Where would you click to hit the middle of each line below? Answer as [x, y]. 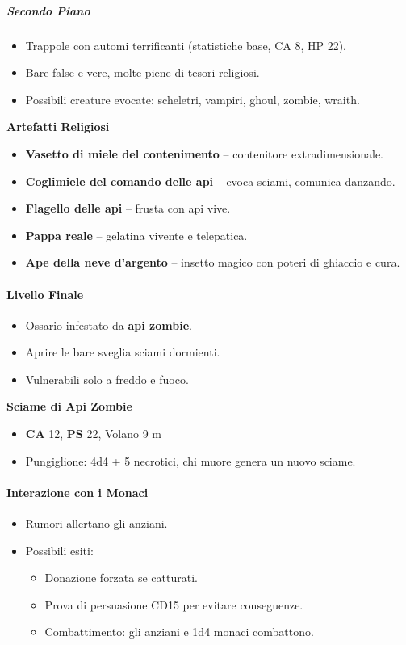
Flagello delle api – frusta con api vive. [128, 208]
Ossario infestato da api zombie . [109, 325]
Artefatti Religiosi [58, 126]
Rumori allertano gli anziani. [96, 523]
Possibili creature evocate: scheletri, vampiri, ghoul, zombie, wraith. [193, 99]
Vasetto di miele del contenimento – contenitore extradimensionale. [204, 153]
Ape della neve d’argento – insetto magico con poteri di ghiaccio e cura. [213, 262]
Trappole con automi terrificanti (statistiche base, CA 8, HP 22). [186, 45]
